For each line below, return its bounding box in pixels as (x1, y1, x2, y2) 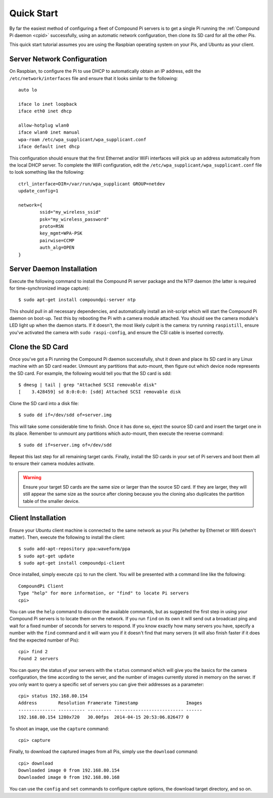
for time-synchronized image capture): (9, 285, 90, 291)
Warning (23, 474, 41, 481)
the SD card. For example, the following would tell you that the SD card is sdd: (9, 370, 172, 376)
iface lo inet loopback (18, 101, 77, 107)
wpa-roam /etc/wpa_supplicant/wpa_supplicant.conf (18, 137, 147, 142)
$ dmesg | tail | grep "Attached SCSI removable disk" (18, 382, 157, 387)
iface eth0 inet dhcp (18, 108, 72, 114)
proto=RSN (39, 223, 64, 229)
